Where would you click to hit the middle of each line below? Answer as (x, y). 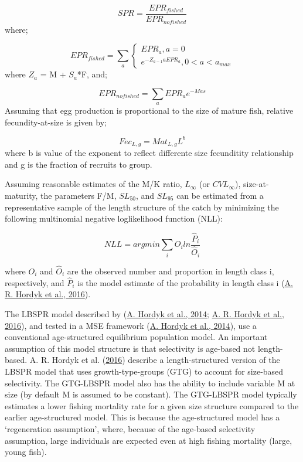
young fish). (26, 452)
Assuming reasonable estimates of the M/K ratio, (93, 184)
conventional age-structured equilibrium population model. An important (136, 337)
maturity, (21, 196)
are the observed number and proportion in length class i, (171, 271)
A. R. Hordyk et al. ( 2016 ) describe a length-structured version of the (155, 360)
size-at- (256, 184)
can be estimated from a (220, 196)
